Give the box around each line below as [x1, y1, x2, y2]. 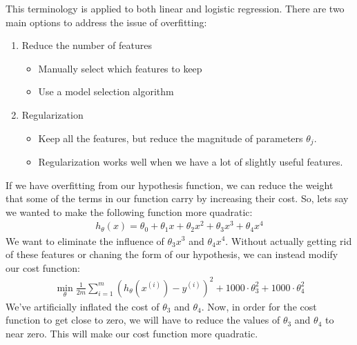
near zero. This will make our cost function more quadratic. [6, 326, 258, 340]
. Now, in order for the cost [201, 299, 317, 313]
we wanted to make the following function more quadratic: [6, 204, 253, 219]
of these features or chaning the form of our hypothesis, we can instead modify [6, 247, 338, 262]
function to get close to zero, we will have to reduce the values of [6, 313, 280, 327]
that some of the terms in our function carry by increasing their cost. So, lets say [6, 191, 349, 206]
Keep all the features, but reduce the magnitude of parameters [38, 130, 303, 145]
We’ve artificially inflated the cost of [6, 299, 160, 313]
